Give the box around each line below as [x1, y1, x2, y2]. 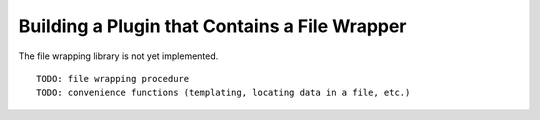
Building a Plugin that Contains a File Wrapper [18, 15, 407, 37]
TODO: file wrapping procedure [36, 73, 190, 84]
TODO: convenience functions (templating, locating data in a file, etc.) [36, 87, 411, 99]
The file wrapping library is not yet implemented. [18, 50, 219, 62]
